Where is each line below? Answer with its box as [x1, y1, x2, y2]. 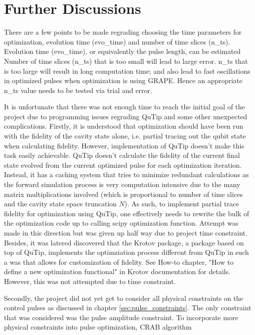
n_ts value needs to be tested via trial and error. [4, 85, 152, 95]
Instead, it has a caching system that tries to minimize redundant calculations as [4, 169, 249, 180]
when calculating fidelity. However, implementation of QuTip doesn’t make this [4, 140, 244, 150]
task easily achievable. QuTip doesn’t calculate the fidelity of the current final [4, 150, 240, 160]
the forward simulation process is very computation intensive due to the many [4, 179, 241, 190]
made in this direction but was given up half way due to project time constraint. [4, 228, 248, 238]
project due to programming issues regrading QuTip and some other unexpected [4, 111, 248, 121]
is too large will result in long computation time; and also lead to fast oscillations [4, 65, 251, 76]
